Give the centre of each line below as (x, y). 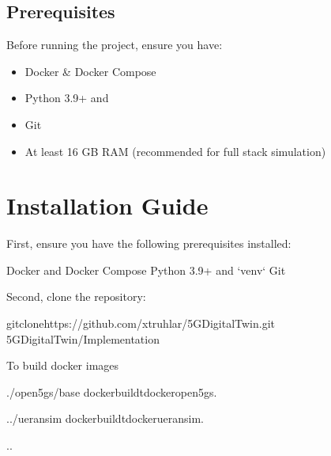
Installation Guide (107, 205)
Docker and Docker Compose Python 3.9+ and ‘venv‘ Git (146, 270)
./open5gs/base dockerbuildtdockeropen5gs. (112, 391)
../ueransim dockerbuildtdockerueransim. (105, 418)
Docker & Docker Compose (90, 71)
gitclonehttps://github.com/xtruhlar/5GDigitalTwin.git (141, 323)
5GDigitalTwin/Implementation (83, 338)
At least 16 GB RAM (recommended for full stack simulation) (175, 151)
